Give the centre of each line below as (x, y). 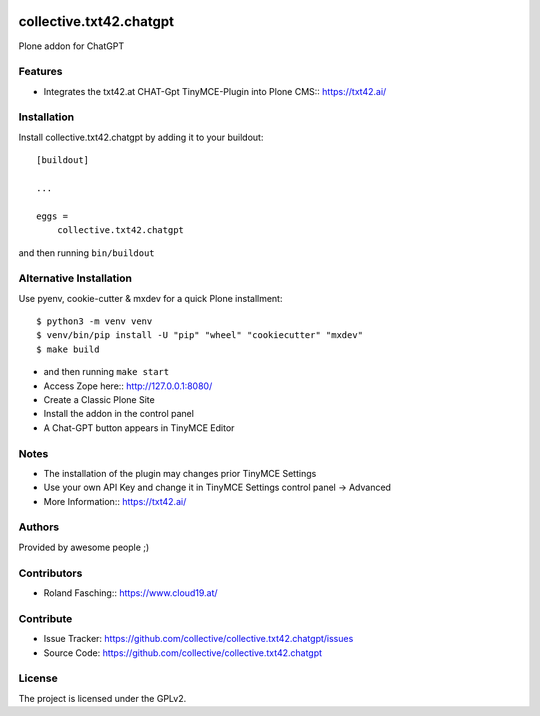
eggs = (52, 216)
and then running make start (106, 372)
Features (40, 72)
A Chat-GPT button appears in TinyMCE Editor (139, 427)
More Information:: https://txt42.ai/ (115, 501)
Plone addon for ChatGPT (71, 46)
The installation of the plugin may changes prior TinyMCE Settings (180, 473)
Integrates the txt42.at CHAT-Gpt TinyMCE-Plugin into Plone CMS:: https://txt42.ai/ (215, 91)
